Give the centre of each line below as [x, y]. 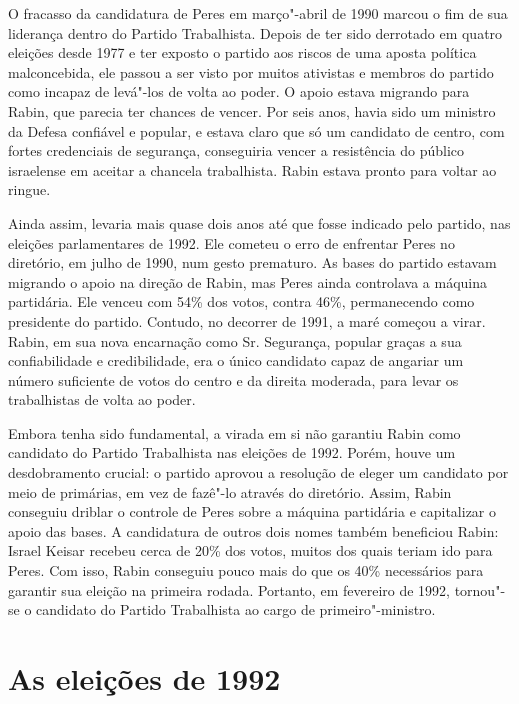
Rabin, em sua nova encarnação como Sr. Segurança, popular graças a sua [235, 340]
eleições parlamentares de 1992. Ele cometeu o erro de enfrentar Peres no [231, 242]
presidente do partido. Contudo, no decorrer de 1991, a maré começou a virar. [247, 320]
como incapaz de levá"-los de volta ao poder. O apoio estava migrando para [239, 91]
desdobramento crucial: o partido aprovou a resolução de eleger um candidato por [258, 472]
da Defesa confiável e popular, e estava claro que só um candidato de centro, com [256, 130]
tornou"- [480, 589]
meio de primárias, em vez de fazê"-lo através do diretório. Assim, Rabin [230, 491]
